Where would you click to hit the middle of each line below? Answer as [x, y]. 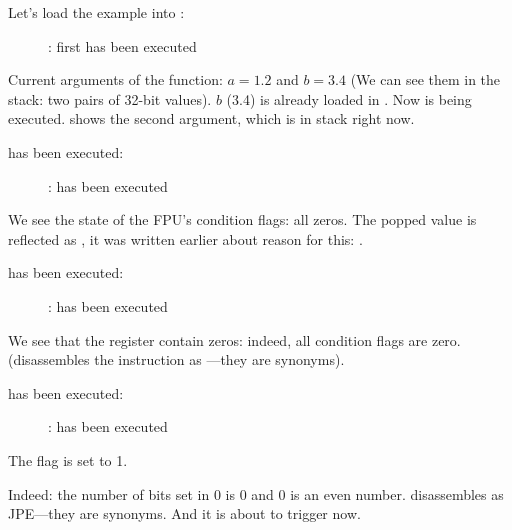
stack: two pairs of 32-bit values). [110, 98]
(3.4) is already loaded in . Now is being [349, 98]
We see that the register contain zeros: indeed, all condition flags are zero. [234, 339]
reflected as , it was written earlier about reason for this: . [185, 238]
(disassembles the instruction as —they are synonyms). [176, 359]
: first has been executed [122, 45]
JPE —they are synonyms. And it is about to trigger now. [184, 513]
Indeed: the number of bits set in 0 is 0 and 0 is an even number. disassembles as [256, 493]
